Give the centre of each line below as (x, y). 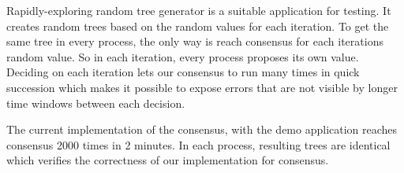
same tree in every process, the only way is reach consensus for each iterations (195, 41)
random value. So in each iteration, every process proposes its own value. (183, 56)
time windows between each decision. (96, 103)
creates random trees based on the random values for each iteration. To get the (198, 26)
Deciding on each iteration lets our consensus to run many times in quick (183, 72)
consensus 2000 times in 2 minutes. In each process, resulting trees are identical (198, 144)
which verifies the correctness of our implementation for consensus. (168, 160)
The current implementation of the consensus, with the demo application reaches (202, 129)
